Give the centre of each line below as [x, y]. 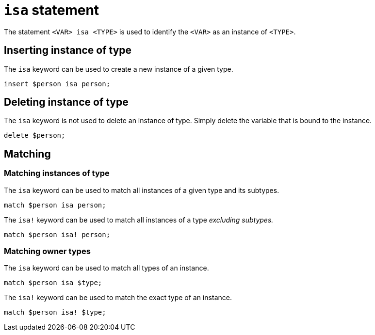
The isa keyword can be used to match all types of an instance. [106, 268]
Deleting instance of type [66, 102]
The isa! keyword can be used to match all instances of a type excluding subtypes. [139, 220]
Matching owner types [47, 251]
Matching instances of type [57, 173]
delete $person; [35, 136]
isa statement [52, 10]
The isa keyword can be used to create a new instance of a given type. [119, 69]
